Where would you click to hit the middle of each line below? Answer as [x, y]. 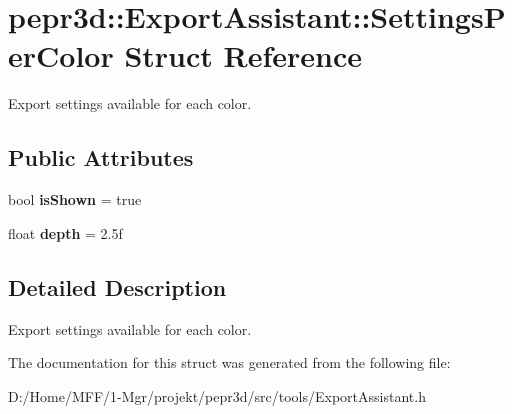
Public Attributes [101, 157]
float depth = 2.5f [65, 232]
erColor [61, 55]
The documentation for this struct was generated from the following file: [229, 362]
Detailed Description [117, 286]
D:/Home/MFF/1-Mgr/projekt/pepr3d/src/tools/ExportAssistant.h [217, 395]
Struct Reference [243, 55]
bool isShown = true [75, 199]
